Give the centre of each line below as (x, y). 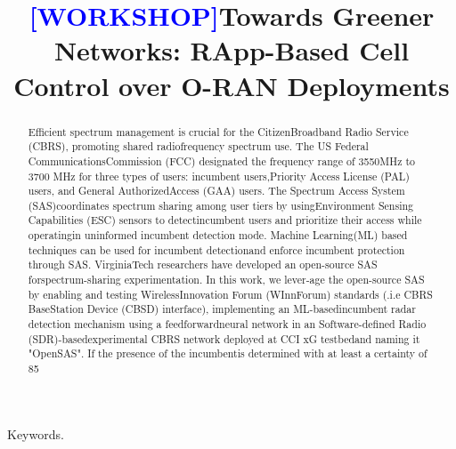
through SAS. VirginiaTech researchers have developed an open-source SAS (203, 265)
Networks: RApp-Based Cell (232, 50)
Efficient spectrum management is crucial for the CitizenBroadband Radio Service (218, 131)
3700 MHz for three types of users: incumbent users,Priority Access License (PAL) (219, 176)
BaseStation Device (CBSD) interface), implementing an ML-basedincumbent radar (222, 309)
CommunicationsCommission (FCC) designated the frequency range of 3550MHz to (221, 160)
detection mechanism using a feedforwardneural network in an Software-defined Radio (227, 324)
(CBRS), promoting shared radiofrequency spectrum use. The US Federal (198, 146)
